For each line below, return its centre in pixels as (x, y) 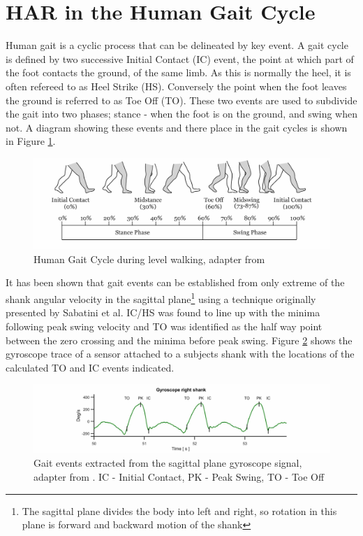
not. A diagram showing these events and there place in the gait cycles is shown (177, 127)
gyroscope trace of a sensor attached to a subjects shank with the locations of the (180, 354)
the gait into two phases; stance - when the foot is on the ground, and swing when (182, 114)
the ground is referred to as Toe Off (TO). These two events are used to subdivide (181, 100)
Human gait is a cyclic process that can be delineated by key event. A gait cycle (177, 45)
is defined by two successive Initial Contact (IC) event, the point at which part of (180, 58)
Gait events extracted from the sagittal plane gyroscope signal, (168, 463)
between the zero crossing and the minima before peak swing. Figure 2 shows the (179, 340)
